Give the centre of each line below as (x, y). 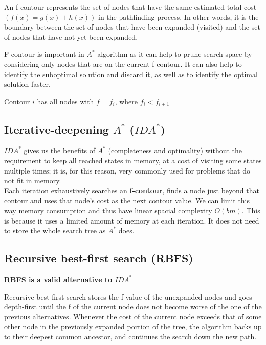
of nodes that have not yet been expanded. (71, 36)
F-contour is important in (44, 54)
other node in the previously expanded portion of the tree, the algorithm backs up (133, 326)
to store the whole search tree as (55, 230)
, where (126, 101)
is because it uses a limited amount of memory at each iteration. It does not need (132, 220)
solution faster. (27, 84)
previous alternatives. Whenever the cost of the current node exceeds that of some (133, 316)
